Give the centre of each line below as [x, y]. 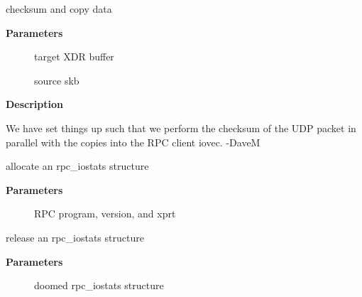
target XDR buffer [74, 56]
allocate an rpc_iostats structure [77, 166]
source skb [57, 80]
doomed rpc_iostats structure [99, 285]
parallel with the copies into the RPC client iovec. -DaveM [133, 142]
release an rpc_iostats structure [75, 237]
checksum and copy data [59, 9]
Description [35, 104]
